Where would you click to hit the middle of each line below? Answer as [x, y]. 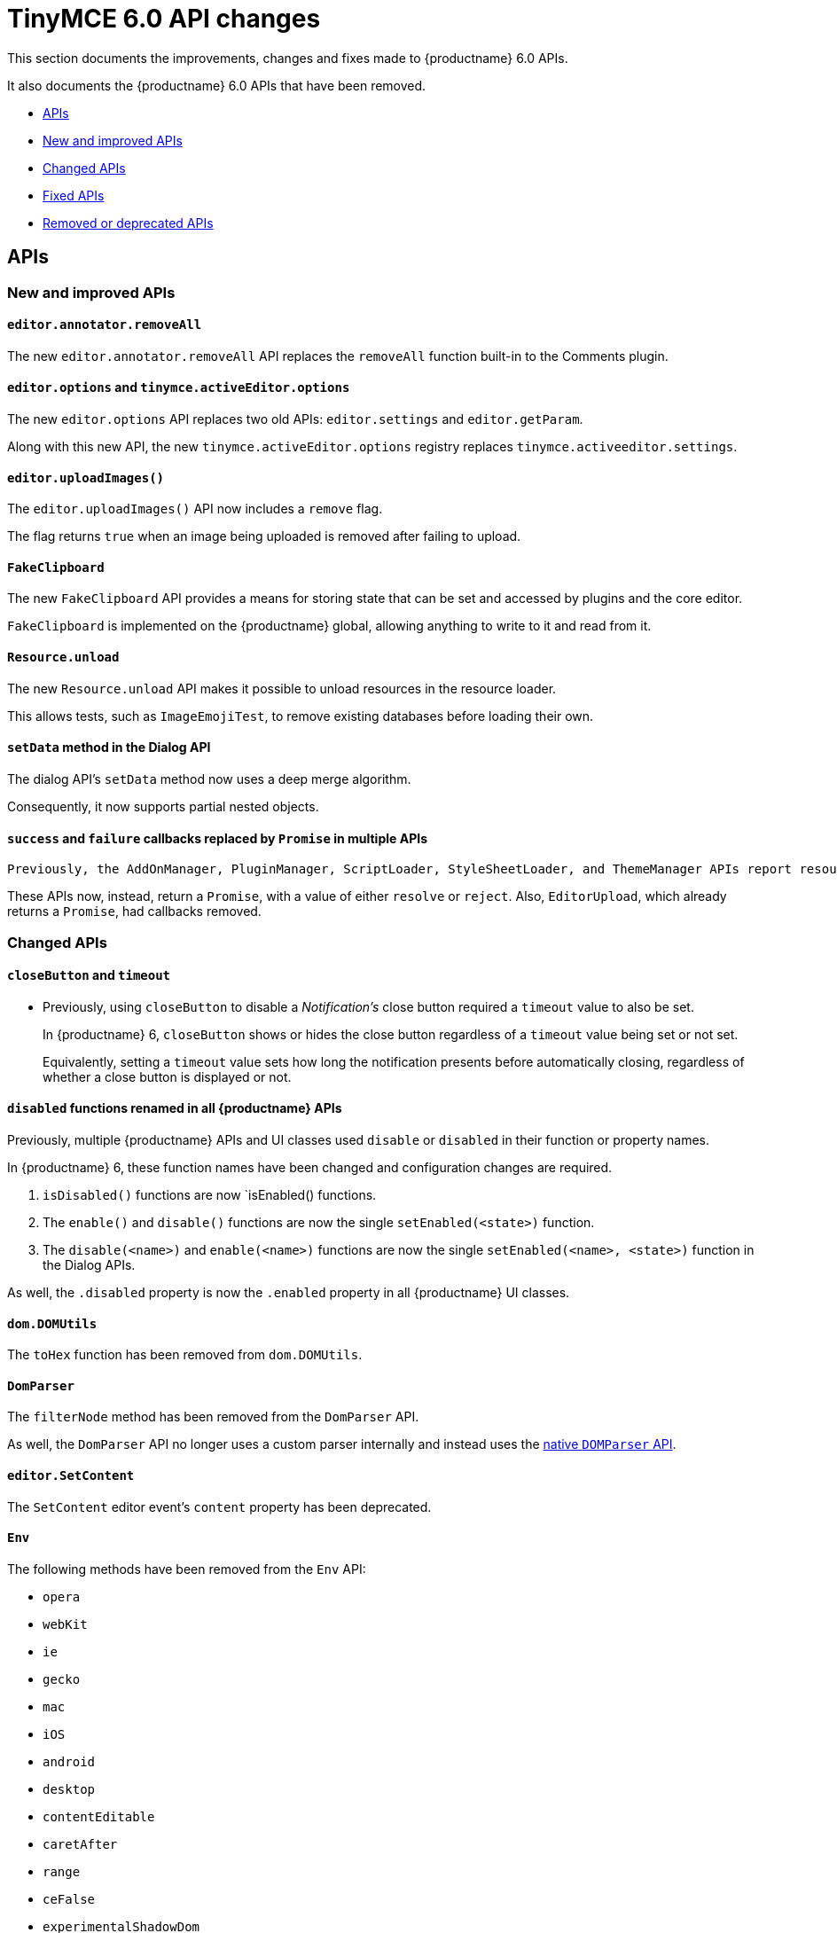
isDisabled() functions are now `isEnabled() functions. [210, 1194]
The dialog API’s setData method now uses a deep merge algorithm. [209, 779]
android [69, 1761]
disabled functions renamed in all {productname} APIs [175, 1108]
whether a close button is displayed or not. [167, 1076]
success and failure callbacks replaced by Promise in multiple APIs [217, 838]
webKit [65, 1624]
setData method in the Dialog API [109, 747]
